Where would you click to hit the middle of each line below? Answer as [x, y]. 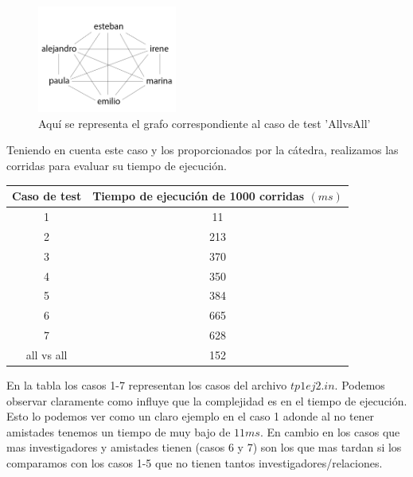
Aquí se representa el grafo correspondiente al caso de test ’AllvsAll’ [205, 123]
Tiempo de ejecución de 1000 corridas [199, 196]
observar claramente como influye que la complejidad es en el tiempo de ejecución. [207, 400]
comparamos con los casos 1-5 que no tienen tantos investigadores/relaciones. [195, 462]
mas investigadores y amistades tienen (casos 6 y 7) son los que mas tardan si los [204, 447]
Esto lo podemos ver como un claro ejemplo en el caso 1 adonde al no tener [191, 416]
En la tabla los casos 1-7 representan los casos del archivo [147, 384]
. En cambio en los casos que [330, 431]
